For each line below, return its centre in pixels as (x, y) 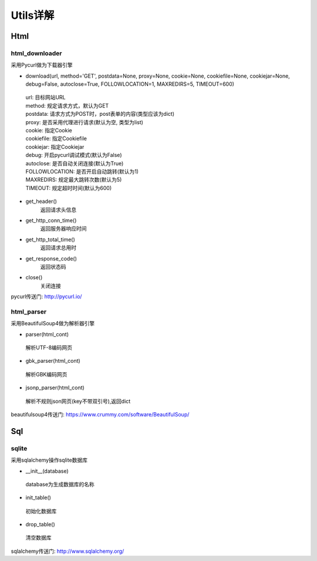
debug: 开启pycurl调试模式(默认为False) (74, 155)
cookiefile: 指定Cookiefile (56, 139)
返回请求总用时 (58, 248)
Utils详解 (33, 15)
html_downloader (36, 53)
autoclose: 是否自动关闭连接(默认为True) (75, 163)
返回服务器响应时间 (63, 229)
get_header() (41, 201)
